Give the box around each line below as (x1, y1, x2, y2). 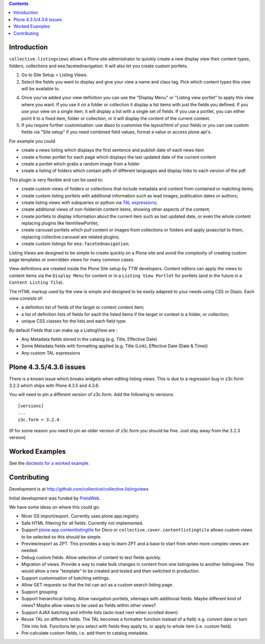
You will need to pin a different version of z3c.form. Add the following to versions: (9, 392, 174, 397)
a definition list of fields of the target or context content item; (21, 305, 145, 310)
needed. (21, 548, 38, 554)
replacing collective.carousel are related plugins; (21, 234, 120, 240)
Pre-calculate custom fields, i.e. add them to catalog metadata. (21, 630, 149, 636)
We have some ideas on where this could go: (9, 504, 100, 510)
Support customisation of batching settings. (21, 575, 110, 581)
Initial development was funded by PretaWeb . (9, 495, 101, 501)
